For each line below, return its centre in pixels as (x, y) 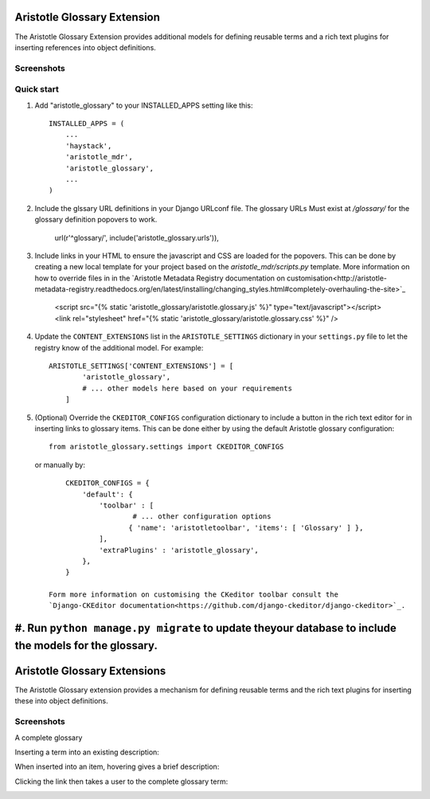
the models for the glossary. (86, 645)
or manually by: (60, 464)
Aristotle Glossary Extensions (90, 670)
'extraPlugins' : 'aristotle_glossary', (179, 550)
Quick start (37, 89)
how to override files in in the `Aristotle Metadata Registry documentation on (160, 278)
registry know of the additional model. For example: (119, 347)
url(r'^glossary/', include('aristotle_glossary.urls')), (137, 237)
